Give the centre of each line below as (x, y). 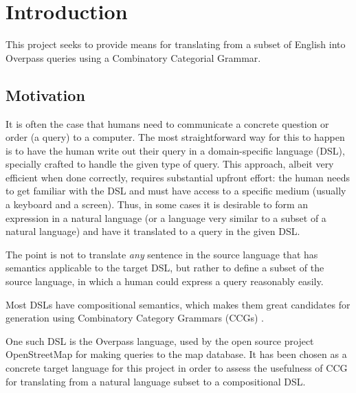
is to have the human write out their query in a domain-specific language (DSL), (175, 150)
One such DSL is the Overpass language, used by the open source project (160, 340)
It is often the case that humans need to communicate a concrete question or (167, 123)
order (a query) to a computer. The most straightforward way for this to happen (175, 137)
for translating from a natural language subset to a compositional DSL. (156, 381)
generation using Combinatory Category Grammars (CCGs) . (135, 318)
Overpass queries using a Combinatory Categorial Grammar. (133, 57)
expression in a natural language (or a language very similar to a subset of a (166, 217)
